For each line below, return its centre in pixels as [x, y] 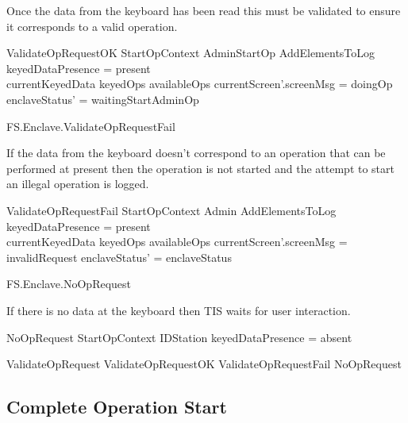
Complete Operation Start [117, 407]
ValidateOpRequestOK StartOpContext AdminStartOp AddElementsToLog [191, 53]
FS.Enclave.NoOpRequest [69, 284]
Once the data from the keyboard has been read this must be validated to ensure [204, 10]
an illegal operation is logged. [78, 184]
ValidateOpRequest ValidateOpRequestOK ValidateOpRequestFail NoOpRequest [204, 364]
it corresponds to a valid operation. [92, 26]
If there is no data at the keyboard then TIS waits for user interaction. [179, 310]
